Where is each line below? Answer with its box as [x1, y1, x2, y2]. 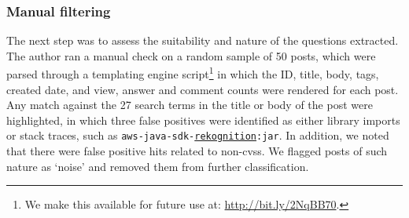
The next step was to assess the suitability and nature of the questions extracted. [6, 32, 399, 49]
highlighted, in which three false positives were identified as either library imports [6, 111, 400, 128]
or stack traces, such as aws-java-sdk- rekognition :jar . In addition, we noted [6, 127, 389, 144]
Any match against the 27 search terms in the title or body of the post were [6, 96, 373, 113]
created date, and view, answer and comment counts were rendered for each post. [6, 81, 399, 97]
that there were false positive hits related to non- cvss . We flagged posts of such [6, 143, 388, 159]
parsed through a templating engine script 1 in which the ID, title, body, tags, [6, 64, 379, 82]
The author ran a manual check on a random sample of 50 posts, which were [6, 47, 376, 64]
